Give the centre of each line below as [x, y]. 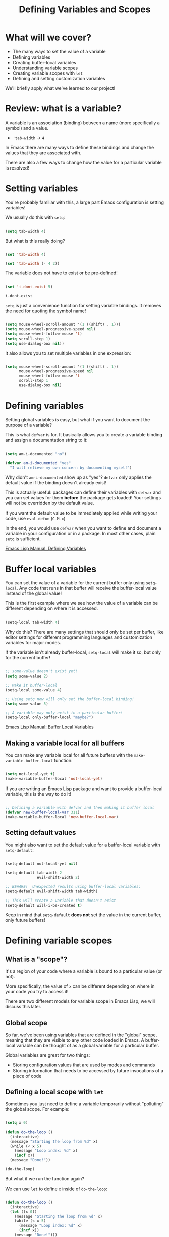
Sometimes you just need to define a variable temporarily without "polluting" [84, 1104]
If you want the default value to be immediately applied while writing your [81, 513]
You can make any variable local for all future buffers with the [69, 755]
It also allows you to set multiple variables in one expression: [68, 353]
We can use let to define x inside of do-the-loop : [56, 1189]
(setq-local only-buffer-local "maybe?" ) [49, 717]
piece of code [27, 1076]
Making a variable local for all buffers [65, 743]
